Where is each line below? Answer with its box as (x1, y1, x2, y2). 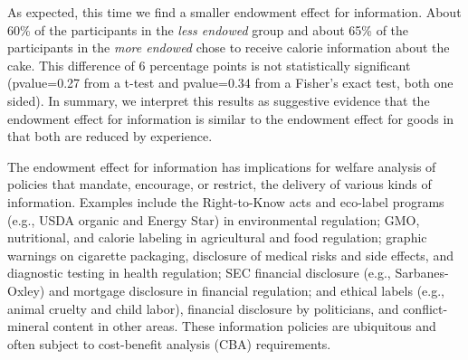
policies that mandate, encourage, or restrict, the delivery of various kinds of (7, 175, 432, 194)
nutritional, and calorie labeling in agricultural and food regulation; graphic (7, 228, 427, 247)
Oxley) (7, 280, 45, 299)
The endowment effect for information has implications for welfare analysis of (7, 156, 436, 175)
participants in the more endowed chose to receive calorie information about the (7, 38, 450, 57)
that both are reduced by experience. (7, 127, 213, 146)
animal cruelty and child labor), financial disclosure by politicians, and (7, 298, 399, 317)
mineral (7, 317, 49, 336)
